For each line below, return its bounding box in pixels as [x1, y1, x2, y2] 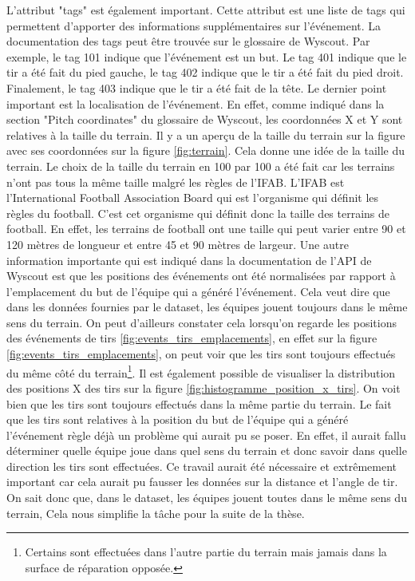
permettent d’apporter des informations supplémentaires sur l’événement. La [6, 17, 381, 34]
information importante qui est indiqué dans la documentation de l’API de [6, 251, 372, 268]
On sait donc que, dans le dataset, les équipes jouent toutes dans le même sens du [6, 489, 407, 506]
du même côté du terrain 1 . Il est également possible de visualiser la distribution [6, 362, 396, 381]
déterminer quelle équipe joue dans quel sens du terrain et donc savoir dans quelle [6, 442, 407, 459]
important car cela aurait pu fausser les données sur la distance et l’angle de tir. [6, 473, 398, 490]
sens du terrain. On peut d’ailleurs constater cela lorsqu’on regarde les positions [6, 314, 397, 330]
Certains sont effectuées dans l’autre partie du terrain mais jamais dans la [25, 543, 387, 560]
